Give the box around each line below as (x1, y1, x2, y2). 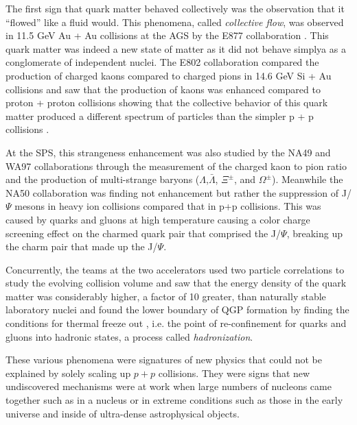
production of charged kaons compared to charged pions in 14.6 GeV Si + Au (5, 68, 332, 82)
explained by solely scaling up (5, 365, 131, 380)
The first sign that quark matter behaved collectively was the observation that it (5, 1, 345, 15)
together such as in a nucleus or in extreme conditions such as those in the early (5, 393, 343, 407)
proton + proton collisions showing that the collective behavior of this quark (5, 95, 328, 110)
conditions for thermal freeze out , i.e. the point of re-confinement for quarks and (5, 316, 347, 330)
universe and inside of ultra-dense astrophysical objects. (5, 406, 240, 420)
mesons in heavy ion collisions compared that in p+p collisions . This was (14, 199, 321, 213)
